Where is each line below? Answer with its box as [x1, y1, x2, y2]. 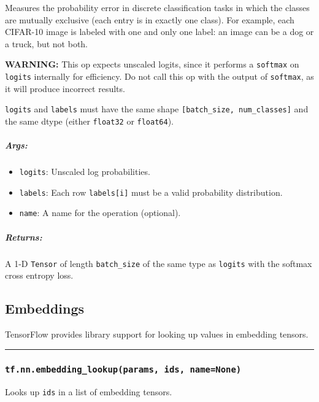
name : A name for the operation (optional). [19, 206, 181, 219]
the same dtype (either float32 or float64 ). [5, 114, 174, 127]
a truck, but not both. [5, 37, 88, 50]
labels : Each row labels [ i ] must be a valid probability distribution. [19, 185, 283, 198]
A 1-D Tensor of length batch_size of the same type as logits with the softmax [5, 257, 312, 269]
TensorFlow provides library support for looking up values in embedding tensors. [5, 328, 309, 341]
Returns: [5, 230, 42, 243]
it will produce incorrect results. [5, 82, 125, 95]
